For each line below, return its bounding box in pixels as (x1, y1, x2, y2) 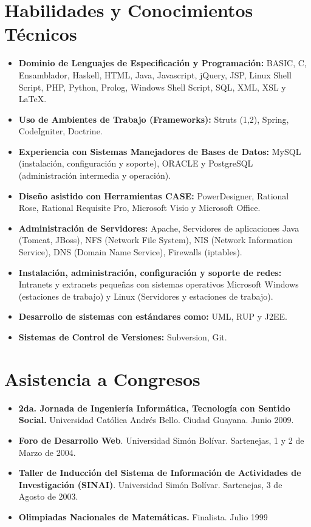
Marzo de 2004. (18, 446, 76, 458)
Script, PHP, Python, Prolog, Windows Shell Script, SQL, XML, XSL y (18, 80, 286, 93)
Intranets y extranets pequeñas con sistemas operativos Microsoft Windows (18, 278, 299, 291)
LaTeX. (18, 92, 47, 105)
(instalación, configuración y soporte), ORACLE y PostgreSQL (18, 157, 253, 170)
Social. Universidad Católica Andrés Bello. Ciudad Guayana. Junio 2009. (18, 413, 294, 426)
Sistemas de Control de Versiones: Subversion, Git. (18, 331, 227, 343)
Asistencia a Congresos (4, 366, 200, 391)
